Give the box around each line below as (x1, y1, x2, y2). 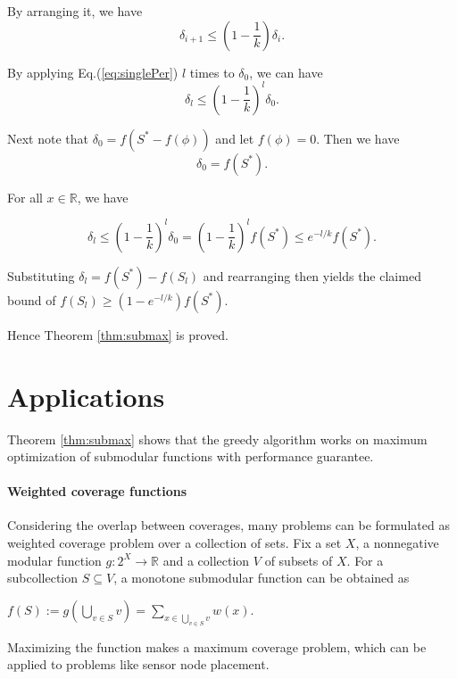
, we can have (249, 62, 323, 81)
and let (215, 128, 254, 147)
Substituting (7, 266, 75, 285)
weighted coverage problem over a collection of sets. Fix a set (7, 534, 342, 552)
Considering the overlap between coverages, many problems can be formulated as (7, 516, 450, 534)
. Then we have (316, 128, 400, 147)
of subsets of (264, 551, 333, 569)
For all (7, 187, 43, 206)
